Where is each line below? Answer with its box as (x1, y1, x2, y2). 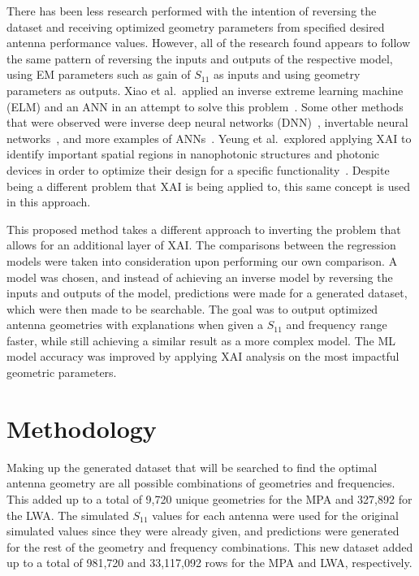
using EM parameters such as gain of (6, 66, 191, 83)
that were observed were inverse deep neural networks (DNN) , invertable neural (6, 114, 408, 131)
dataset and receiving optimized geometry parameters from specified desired (6, 18, 385, 35)
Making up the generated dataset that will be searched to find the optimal (6, 458, 378, 475)
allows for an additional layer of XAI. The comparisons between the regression (6, 236, 396, 253)
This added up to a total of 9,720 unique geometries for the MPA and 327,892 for (6, 490, 413, 507)
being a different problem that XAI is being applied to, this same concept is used (6, 177, 411, 194)
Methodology (6, 411, 157, 444)
